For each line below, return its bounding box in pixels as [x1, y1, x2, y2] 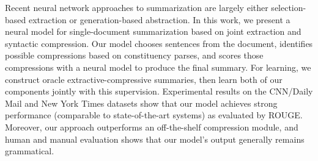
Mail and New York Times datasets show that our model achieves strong [5, 96, 278, 109]
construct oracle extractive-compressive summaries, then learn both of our [5, 73, 283, 85]
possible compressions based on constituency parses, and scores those [5, 49, 264, 62]
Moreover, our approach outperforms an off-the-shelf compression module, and [5, 120, 298, 133]
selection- [271, 1, 306, 13]
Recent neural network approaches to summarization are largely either [5, 1, 268, 13]
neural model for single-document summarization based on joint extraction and [5, 25, 301, 38]
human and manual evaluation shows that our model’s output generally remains [5, 132, 305, 145]
